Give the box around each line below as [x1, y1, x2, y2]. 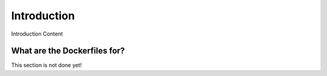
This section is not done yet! [11, 62, 82, 69]
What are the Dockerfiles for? [11, 46, 125, 56]
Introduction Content [11, 30, 63, 37]
